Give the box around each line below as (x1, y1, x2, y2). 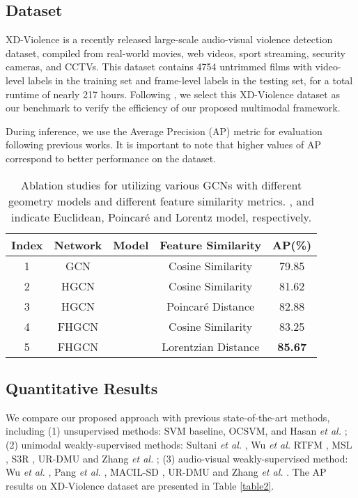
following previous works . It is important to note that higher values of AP (6, 137, 321, 152)
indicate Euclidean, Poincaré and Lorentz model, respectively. (11, 208, 312, 225)
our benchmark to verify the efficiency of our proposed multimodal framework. (6, 100, 341, 115)
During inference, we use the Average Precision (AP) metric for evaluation (6, 123, 322, 138)
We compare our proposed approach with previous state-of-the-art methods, (6, 410, 330, 424)
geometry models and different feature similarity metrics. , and (8, 192, 315, 209)
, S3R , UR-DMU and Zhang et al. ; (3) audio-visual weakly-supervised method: (6, 451, 348, 465)
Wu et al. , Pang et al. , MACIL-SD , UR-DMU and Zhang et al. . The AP (6, 465, 327, 479)
